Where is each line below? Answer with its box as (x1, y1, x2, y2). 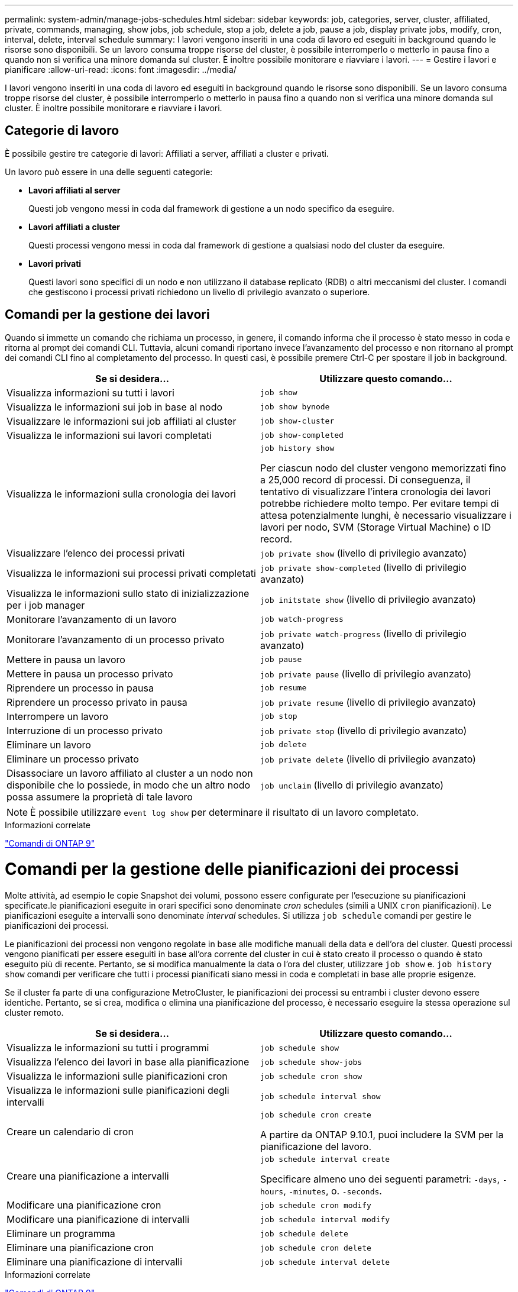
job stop (260, 712, 297, 721)
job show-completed (260, 431, 344, 440)
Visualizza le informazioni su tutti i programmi (7, 1042, 209, 1054)
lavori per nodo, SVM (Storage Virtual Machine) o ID (260, 521, 491, 533)
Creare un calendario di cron (7, 1125, 134, 1138)
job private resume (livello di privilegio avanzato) (260, 696, 476, 708)
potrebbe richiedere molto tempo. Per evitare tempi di (260, 497, 499, 509)
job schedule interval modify (260, 1215, 390, 1224)
